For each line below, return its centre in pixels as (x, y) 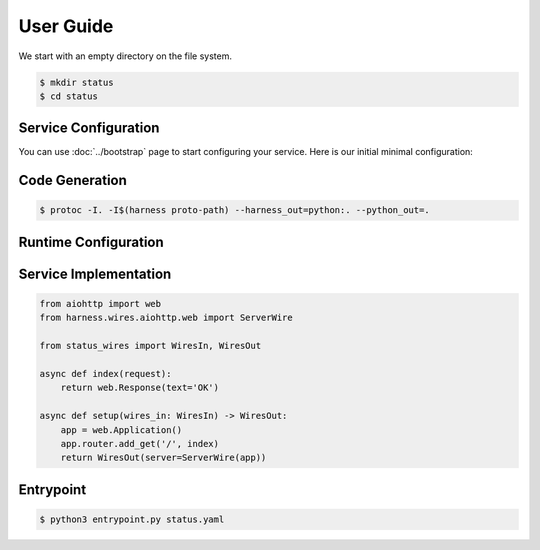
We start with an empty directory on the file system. (125, 56)
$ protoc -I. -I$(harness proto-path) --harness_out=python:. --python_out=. (234, 210)
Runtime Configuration (91, 241)
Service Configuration (89, 128)
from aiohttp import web (100, 304)
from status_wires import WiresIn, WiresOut (150, 346)
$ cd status (69, 96)
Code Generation (72, 180)
